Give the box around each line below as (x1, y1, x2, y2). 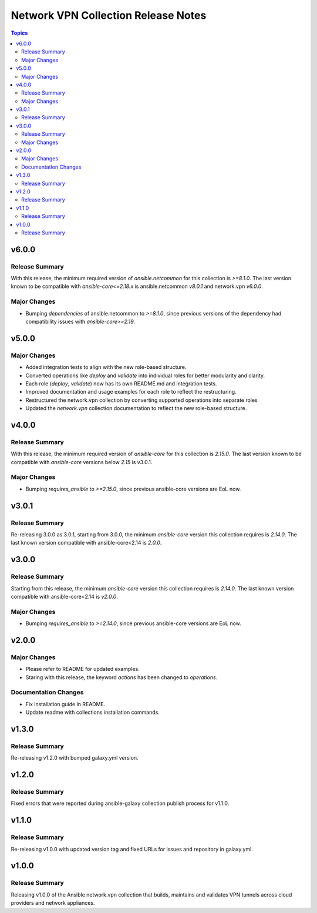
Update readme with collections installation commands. (25, 709, 160, 716)
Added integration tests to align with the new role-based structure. (25, 364, 187, 371)
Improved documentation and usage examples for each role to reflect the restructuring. (25, 388, 237, 395)
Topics (11, 29, 28, 36)
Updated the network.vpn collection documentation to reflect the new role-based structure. (25, 405, 247, 412)
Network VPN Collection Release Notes (11, 9, 207, 22)
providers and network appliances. (11, 899, 95, 907)
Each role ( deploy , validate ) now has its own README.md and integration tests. (25, 380, 217, 387)
